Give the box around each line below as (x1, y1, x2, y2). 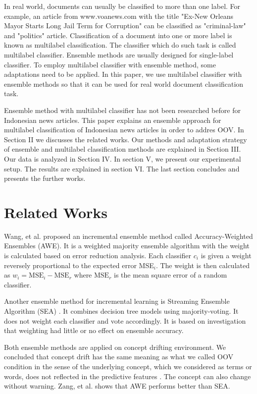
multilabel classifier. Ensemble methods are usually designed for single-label (4, 49, 234, 59)
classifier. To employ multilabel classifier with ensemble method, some (4, 59, 216, 69)
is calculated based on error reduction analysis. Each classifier (4, 250, 192, 260)
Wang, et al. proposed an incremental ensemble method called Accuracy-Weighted (4, 230, 253, 241)
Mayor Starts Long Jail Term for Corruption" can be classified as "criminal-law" (4, 20, 246, 31)
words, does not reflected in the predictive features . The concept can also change (4, 371, 251, 381)
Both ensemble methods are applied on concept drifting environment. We (4, 341, 226, 352)
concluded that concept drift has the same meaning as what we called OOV (4, 351, 234, 362)
